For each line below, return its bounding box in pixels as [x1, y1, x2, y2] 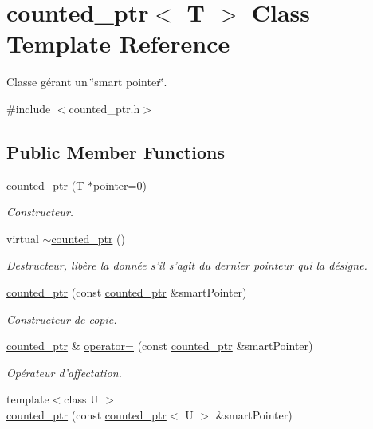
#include [6, 100, 51, 116]
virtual [6, 230, 39, 246]
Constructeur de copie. [6, 310, 117, 327]
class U [64, 391, 99, 407]
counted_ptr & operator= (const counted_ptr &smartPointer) [6, 337, 313, 354]
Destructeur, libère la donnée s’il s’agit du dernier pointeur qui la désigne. [6, 257, 367, 274]
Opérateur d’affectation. [6, 364, 122, 380]
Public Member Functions [6, 139, 225, 163]
